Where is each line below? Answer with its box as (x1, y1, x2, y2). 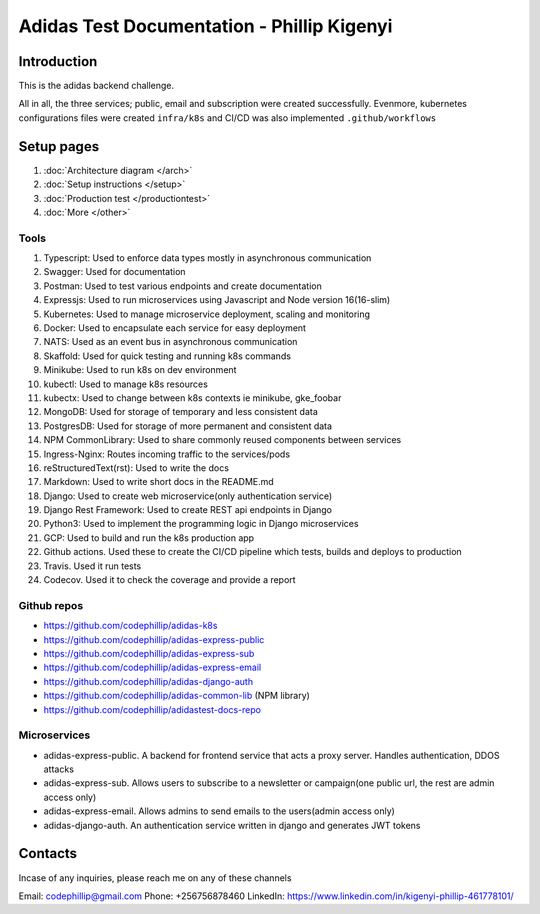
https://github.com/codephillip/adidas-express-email (43, 661, 262, 674)
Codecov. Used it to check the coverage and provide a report (43, 574, 296, 586)
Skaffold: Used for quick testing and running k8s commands (43, 350, 292, 362)
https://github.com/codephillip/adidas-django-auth (43, 675, 254, 687)
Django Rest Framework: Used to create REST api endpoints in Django (43, 504, 333, 516)
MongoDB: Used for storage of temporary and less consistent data (43, 406, 319, 418)
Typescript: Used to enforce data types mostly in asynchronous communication (43, 252, 372, 264)
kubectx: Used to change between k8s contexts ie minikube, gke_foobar (43, 391, 342, 404)
